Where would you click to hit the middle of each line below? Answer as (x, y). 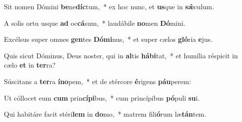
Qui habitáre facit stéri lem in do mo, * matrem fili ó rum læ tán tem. (105, 114)
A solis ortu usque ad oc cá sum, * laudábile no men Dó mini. (95, 23)
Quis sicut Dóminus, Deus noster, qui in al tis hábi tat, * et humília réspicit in (121, 55)
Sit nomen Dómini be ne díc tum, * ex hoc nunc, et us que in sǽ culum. (109, 6)
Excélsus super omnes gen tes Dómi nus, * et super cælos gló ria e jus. (108, 39)
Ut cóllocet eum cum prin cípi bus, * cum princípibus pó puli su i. (102, 97)
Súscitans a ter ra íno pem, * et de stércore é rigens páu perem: (98, 81)
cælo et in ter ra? (30, 65)
